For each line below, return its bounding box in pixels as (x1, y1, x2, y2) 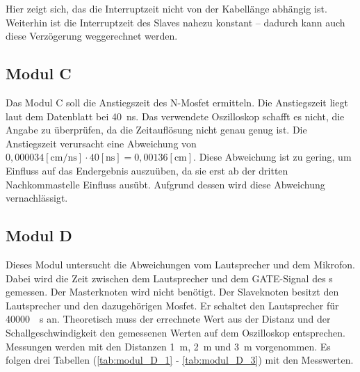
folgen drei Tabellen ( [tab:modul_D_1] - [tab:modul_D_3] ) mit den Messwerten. (6, 353, 354, 367)
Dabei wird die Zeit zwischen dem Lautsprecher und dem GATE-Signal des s (6, 270, 333, 285)
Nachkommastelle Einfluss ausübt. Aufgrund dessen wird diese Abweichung (6, 177, 325, 191)
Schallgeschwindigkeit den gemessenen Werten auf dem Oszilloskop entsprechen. (6, 325, 345, 339)
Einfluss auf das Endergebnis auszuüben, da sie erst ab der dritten (6, 163, 288, 177)
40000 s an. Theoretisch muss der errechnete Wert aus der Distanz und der (6, 312, 331, 326)
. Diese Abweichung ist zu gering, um (193, 149, 352, 164)
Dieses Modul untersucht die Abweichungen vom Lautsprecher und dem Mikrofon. (6, 257, 355, 271)
